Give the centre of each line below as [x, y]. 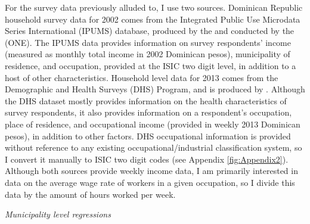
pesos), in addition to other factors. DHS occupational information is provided [148, 136]
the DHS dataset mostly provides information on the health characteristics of [146, 100]
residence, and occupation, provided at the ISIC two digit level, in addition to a [151, 65]
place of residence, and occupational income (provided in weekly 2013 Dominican [153, 124]
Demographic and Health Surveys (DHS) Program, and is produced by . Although [155, 89]
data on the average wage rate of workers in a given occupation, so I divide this [150, 182]
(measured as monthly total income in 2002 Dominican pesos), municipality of [148, 54]
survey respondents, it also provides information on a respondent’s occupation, [148, 112]
